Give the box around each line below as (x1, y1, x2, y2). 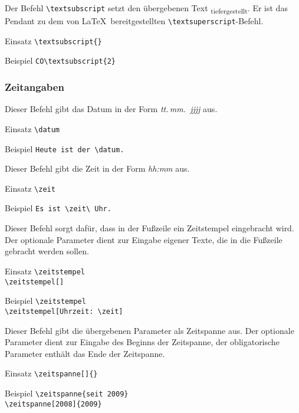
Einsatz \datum (5, 122, 60, 135)
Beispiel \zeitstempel (5, 294, 86, 307)
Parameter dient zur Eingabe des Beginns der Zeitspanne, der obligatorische (5, 336, 280, 348)
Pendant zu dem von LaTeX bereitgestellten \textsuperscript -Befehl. (5, 15, 264, 27)
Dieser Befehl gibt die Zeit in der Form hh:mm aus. (5, 162, 190, 175)
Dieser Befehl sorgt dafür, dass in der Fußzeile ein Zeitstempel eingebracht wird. (5, 222, 294, 234)
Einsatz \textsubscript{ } (5, 34, 102, 47)
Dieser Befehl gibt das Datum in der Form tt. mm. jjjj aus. (5, 103, 218, 115)
